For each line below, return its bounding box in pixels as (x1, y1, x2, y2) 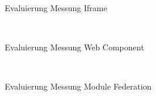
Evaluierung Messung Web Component (5, 40, 144, 53)
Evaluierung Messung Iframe (5, 1, 107, 13)
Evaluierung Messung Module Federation (5, 80, 152, 92)
